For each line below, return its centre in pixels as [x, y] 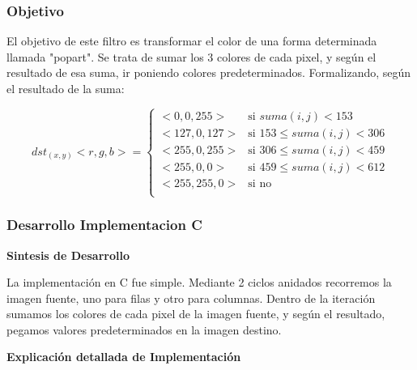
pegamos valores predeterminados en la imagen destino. [144, 329]
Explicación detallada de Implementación [124, 357]
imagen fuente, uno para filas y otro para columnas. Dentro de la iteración [191, 298]
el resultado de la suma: [66, 88]
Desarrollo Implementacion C [104, 225]
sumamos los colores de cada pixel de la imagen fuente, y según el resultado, [196, 314]
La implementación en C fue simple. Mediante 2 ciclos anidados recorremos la [199, 282]
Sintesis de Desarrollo [68, 255]
